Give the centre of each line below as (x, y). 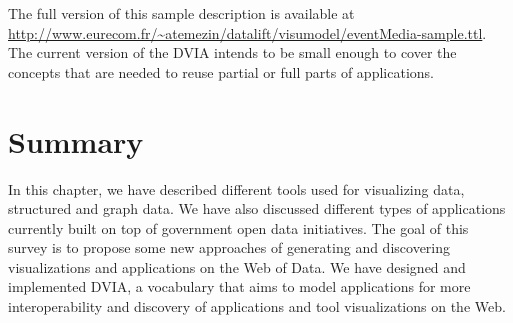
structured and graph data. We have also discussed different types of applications (257, 208)
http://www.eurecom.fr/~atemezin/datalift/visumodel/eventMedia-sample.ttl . (247, 32)
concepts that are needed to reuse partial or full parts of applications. (221, 71)
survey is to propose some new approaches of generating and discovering (229, 247)
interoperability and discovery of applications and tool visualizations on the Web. (257, 306)
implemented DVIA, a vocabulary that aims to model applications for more (239, 286)
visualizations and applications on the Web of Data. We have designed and (237, 266)
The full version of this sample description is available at (181, 13)
